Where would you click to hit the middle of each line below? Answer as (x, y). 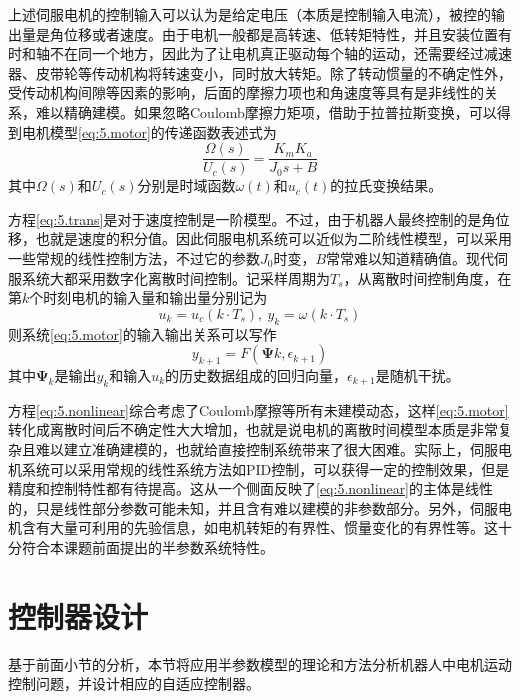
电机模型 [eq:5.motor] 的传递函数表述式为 (149, 131)
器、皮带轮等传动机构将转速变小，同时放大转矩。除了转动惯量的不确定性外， (260, 72)
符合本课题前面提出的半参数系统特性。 (147, 546)
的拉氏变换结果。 (386, 185)
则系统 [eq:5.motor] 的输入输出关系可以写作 (142, 333)
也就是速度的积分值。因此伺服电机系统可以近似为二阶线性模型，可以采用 (273, 238)
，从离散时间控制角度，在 (427, 277)
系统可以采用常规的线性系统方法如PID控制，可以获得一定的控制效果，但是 (265, 468)
